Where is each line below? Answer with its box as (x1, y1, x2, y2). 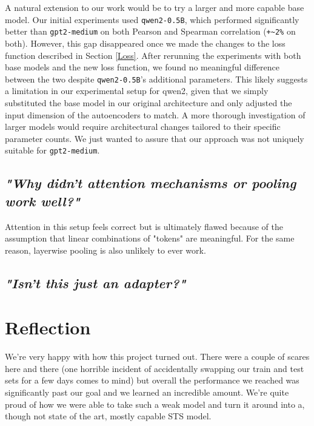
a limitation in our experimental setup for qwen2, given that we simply (5, 84, 269, 97)
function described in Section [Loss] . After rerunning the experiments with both (5, 49, 301, 61)
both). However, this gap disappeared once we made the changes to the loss (5, 36, 286, 49)
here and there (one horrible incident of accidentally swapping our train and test (5, 362, 304, 374)
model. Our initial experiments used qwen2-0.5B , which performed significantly (5, 13, 299, 25)
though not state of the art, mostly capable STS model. (5, 410, 212, 422)
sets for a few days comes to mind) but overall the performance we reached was (5, 374, 299, 387)
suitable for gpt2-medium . (5, 144, 100, 157)
